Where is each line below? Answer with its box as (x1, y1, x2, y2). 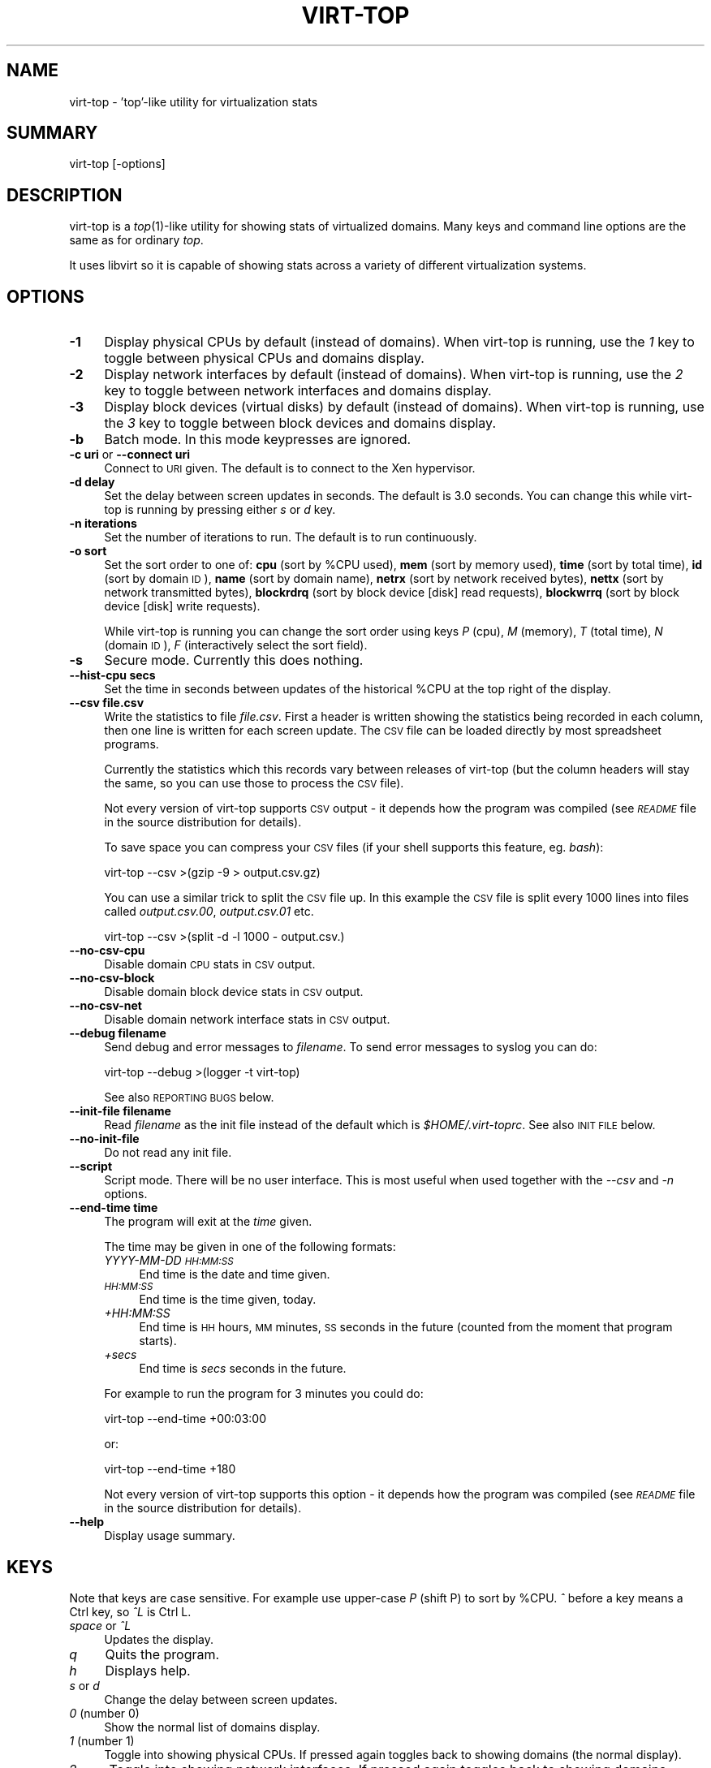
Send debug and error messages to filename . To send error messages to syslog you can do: (104, 1040, 597, 1054)
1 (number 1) (69, 1733, 135, 1748)
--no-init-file (69, 1132, 140, 1146)
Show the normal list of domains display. (104, 1719, 321, 1734)
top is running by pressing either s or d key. (104, 502, 336, 517)
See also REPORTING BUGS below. (104, 1090, 274, 1105)
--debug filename (69, 1026, 166, 1041)
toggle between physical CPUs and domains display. (104, 350, 424, 367)
